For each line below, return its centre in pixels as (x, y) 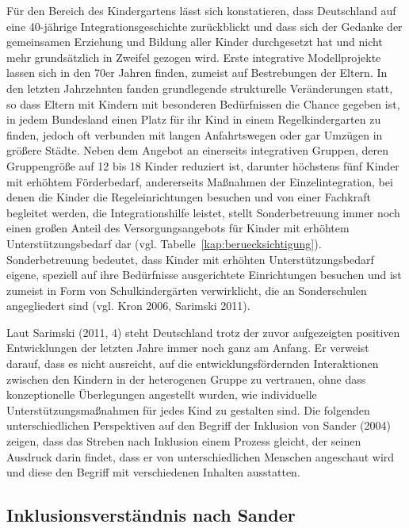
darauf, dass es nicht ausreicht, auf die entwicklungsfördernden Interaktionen (193, 363)
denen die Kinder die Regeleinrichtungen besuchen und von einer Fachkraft (189, 197)
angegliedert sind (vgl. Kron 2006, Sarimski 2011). (128, 306)
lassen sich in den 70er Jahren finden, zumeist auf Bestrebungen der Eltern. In (197, 73)
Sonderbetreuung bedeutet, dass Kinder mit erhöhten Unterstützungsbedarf (190, 259)
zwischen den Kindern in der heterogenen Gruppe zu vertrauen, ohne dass (186, 379)
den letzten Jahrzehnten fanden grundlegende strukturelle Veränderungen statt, (200, 88)
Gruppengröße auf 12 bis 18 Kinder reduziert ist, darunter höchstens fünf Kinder (203, 165)
